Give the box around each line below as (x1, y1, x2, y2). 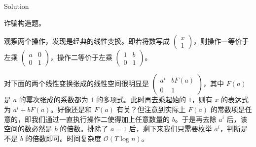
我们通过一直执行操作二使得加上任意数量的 (31, 114, 170, 124)
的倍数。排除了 (60, 123, 109, 134)
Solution (4, 1, 29, 11)
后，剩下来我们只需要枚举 (129, 123, 212, 134)
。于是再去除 (175, 114, 217, 124)
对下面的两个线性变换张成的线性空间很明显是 (4, 78, 149, 88)
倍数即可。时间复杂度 (32, 133, 102, 143)
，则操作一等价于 (193, 36, 249, 46)
